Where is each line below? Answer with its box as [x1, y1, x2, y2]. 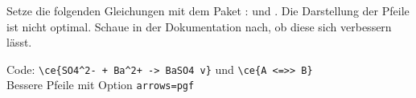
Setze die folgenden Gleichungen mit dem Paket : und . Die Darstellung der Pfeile [6, 2, 410, 18]
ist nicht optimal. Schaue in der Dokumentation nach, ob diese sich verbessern [6, 18, 392, 35]
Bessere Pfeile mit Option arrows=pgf [6, 76, 195, 93]
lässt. [6, 34, 32, 51]
